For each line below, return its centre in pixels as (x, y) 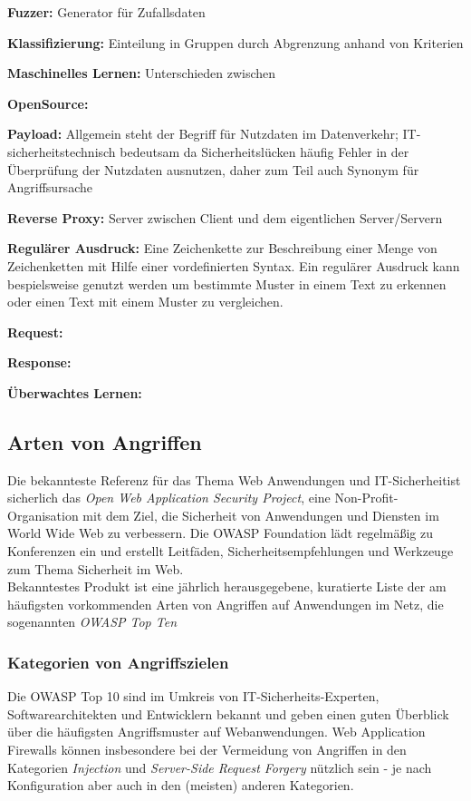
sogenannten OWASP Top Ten (92, 622)
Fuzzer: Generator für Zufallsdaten (106, 12)
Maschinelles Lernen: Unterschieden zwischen (142, 73)
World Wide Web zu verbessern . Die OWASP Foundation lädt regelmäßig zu (220, 533)
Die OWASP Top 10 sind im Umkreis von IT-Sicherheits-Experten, (193, 696)
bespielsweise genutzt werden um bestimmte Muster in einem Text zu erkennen (227, 283)
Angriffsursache (50, 187)
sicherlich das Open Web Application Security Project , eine (169, 498)
